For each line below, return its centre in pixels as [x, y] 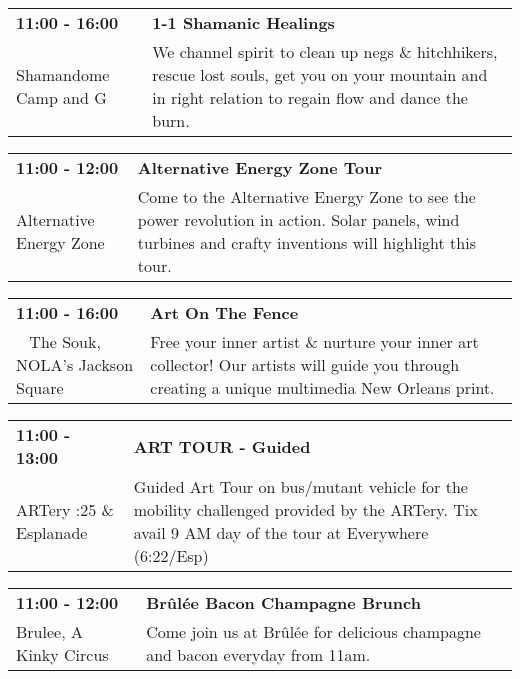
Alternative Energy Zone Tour [260, 167]
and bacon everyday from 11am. [258, 654]
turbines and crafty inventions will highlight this [306, 242]
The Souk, [65, 341]
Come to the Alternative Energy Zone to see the [306, 196]
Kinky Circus [62, 654]
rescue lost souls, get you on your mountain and [320, 74]
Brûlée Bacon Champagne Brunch [283, 602]
